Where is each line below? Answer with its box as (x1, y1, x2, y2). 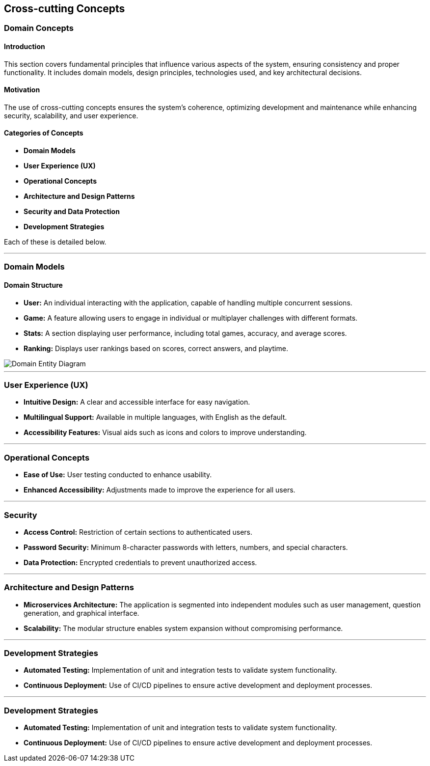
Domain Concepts (4, 23, 74, 33)
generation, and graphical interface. (24, 608, 139, 617)
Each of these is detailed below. (4, 238, 107, 246)
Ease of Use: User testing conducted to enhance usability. (24, 470, 212, 479)
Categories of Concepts (4, 129, 83, 137)
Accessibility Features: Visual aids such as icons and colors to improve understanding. (24, 428, 307, 437)
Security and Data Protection (24, 207, 120, 216)
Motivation (4, 85, 40, 94)
